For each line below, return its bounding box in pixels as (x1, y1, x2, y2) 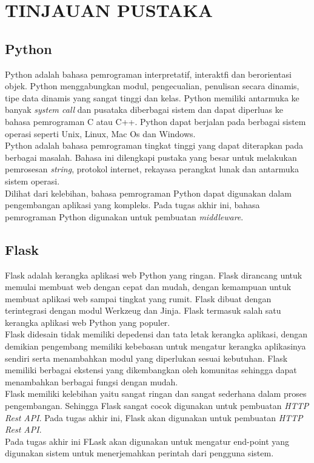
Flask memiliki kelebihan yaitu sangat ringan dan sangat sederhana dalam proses (5, 387, 307, 400)
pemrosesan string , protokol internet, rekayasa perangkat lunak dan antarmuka (5, 163, 299, 175)
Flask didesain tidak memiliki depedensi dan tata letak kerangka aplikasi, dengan (5, 328, 308, 340)
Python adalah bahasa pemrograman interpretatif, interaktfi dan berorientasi (5, 67, 292, 80)
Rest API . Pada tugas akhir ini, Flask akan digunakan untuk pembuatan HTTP (5, 411, 303, 424)
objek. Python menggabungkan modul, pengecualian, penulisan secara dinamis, (5, 79, 299, 92)
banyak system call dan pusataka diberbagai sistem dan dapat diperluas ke (5, 103, 283, 116)
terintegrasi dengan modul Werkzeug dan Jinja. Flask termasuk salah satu (5, 304, 281, 317)
